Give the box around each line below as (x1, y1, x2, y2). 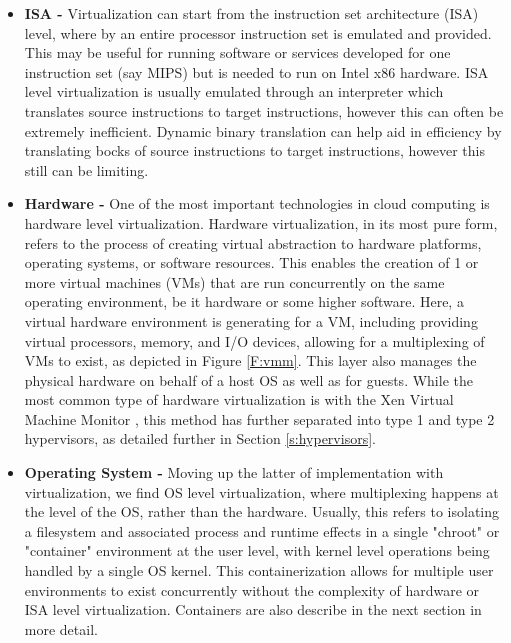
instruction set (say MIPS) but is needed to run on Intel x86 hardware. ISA (24, 61, 489, 82)
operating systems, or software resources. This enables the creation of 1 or (24, 252, 479, 273)
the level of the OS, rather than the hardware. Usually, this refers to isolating (24, 501, 500, 522)
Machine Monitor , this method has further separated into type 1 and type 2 (24, 408, 495, 429)
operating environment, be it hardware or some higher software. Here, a (24, 291, 464, 312)
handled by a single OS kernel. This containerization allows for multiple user (24, 560, 494, 581)
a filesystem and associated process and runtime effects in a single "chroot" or (24, 520, 500, 541)
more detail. (24, 618, 98, 639)
